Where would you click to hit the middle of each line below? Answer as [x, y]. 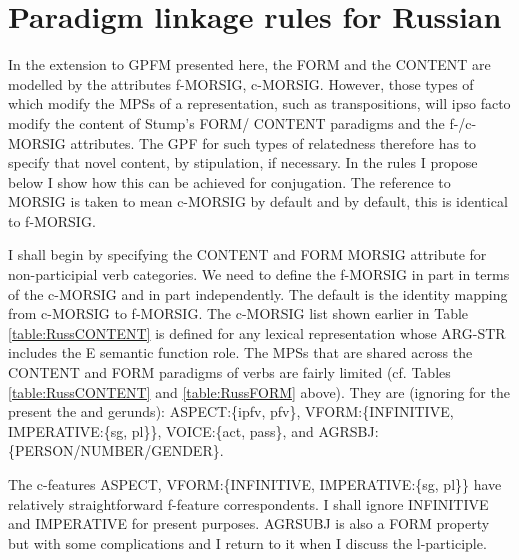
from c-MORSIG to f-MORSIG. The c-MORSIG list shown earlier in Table [238, 313]
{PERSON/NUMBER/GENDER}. [116, 450]
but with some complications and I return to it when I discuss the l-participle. [247, 542]
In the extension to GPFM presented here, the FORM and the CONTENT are [249, 64]
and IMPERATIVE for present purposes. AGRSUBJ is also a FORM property [249, 523]
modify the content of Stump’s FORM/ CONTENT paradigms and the [226, 122]
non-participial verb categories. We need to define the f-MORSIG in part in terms [259, 274]
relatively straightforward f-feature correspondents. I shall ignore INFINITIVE [248, 503]
